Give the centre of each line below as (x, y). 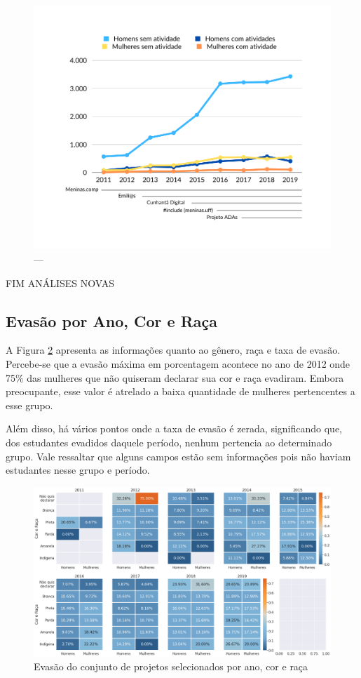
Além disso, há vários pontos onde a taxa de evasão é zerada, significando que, (174, 428)
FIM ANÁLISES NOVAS (60, 282)
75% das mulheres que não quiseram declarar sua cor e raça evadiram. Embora (175, 377)
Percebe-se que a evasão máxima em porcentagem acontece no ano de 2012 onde (178, 363)
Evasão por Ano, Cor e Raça (112, 320)
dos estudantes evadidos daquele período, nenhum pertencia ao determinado (169, 442)
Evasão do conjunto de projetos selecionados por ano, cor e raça (171, 666)
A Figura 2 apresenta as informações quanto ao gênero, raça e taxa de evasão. (173, 350)
